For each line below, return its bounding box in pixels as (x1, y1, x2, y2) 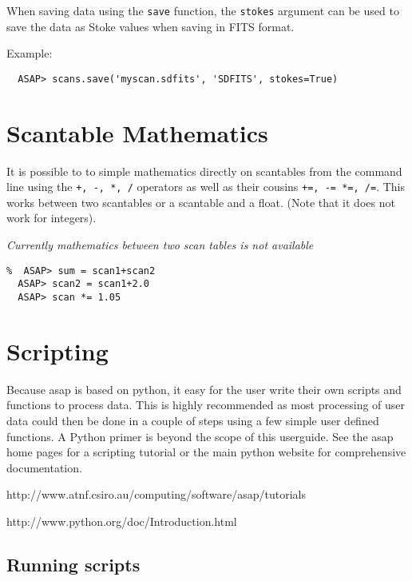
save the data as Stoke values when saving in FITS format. (6, 18, 295, 34)
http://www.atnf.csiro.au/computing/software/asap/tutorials (6, 486, 306, 503)
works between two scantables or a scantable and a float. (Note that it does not (6, 193, 395, 210)
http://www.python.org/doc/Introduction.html (6, 512, 237, 529)
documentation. (6, 459, 82, 476)
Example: (6, 45, 53, 62)
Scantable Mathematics (6, 116, 268, 149)
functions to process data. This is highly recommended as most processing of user (6, 396, 406, 413)
